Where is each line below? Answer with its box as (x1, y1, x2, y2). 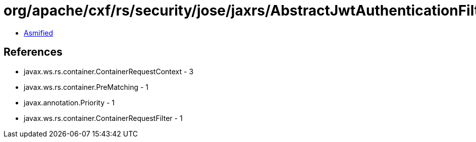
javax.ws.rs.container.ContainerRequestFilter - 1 (24, 113, 183, 122)
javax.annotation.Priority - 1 (24, 98, 115, 107)
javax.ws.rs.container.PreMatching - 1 (24, 82, 149, 91)
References (4, 46, 63, 59)
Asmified (24, 28, 54, 37)
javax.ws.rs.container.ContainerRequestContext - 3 (24, 67, 194, 76)
